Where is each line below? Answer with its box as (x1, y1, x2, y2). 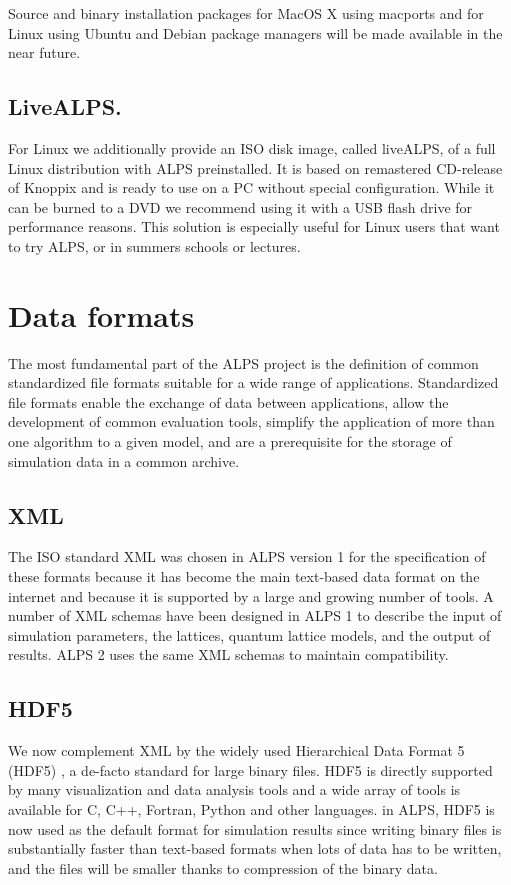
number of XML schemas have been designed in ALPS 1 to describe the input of (8, 605, 502, 626)
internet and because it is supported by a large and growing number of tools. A (8, 585, 494, 606)
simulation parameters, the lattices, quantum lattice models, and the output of (8, 624, 491, 645)
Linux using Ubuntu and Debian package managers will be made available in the (8, 22, 503, 43)
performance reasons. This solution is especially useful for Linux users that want (8, 216, 500, 237)
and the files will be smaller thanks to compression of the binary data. (8, 857, 438, 878)
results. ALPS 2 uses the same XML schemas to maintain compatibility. (8, 644, 449, 665)
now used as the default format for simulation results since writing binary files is (8, 818, 502, 839)
